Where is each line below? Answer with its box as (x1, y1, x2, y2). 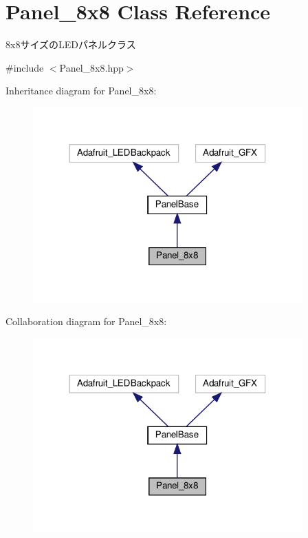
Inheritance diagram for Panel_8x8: (5, 83, 157, 98)
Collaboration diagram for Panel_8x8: (5, 314, 167, 329)
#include (5, 60, 44, 74)
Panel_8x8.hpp (59, 60, 124, 74)
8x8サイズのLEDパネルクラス (5, 37, 136, 52)
